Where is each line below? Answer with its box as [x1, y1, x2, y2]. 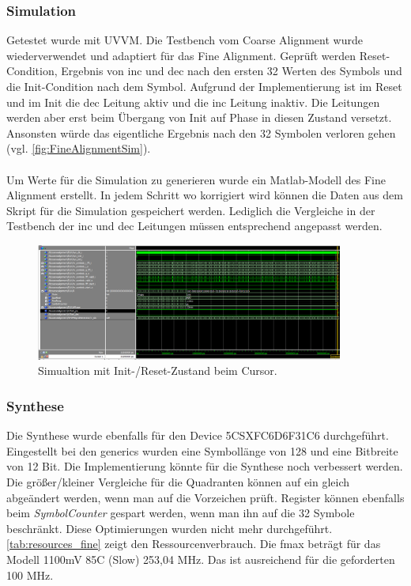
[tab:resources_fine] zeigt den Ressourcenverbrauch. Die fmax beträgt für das [6, 535, 381, 552]
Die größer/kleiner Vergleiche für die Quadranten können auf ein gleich [6, 474, 350, 490]
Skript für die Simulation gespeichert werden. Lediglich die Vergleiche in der [6, 202, 375, 218]
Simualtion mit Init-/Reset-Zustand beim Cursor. [38, 362, 277, 379]
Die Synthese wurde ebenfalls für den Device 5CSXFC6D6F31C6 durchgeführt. [6, 427, 389, 444]
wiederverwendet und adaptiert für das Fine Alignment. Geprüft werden [6, 47, 356, 63]
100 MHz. [6, 566, 54, 583]
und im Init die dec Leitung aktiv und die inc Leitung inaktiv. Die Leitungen [6, 93, 380, 110]
